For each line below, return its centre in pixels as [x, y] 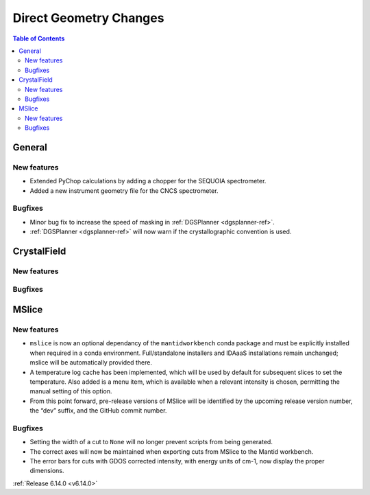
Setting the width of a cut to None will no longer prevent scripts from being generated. [151, 442]
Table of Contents [39, 38]
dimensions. [47, 471]
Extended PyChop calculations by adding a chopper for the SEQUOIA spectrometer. [148, 181]
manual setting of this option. [71, 391]
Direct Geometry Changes [88, 18]
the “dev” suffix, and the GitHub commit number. [98, 411]
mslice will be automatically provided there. [91, 362]
